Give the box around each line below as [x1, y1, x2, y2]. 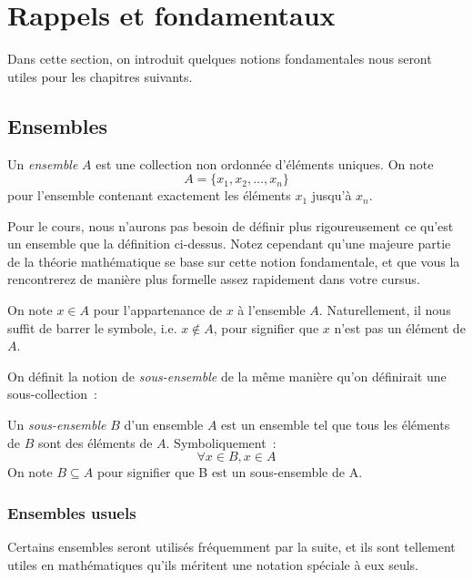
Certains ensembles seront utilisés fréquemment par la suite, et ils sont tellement [7, 537, 456, 556]
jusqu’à [311, 186, 352, 205]
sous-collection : [7, 384, 97, 403]
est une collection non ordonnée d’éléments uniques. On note [96, 154, 434, 173]
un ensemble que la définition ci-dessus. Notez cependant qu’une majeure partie [7, 234, 451, 253]
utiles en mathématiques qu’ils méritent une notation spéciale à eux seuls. [7, 555, 418, 574]
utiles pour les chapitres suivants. [7, 66, 193, 86]
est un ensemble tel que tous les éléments [221, 415, 450, 434]
